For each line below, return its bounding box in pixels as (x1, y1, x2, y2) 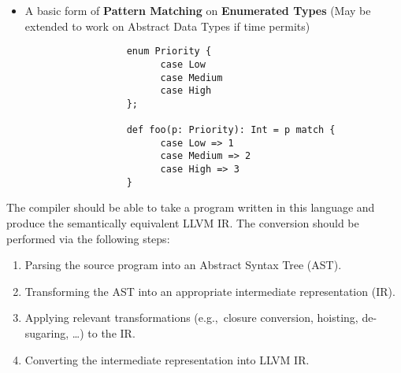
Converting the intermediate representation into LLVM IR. (24, 351, 310, 367)
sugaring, (24, 324, 69, 341)
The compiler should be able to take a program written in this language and (6, 199, 375, 216)
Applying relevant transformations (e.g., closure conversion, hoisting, (24, 309, 358, 326)
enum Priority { (126, 46, 212, 57)
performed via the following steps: (6, 230, 170, 246)
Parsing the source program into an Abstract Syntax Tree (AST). (24, 257, 342, 273)
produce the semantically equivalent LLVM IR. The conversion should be (6, 215, 359, 231)
